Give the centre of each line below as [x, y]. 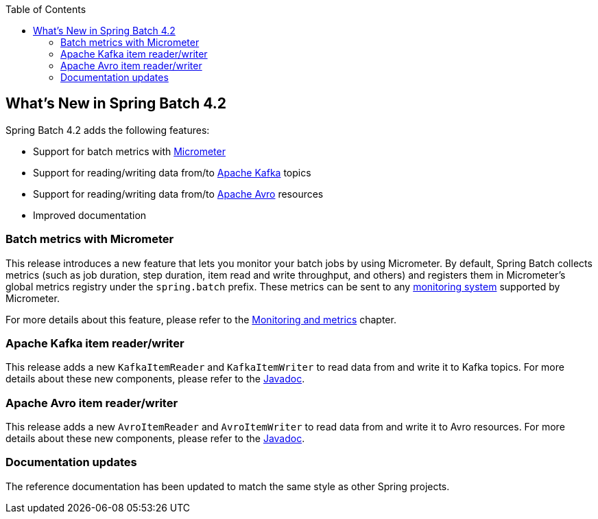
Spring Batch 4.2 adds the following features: [108, 130]
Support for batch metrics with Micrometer [129, 151]
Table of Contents [46, 9]
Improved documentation [90, 215]
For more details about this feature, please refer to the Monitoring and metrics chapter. [201, 319]
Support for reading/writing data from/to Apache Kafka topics [172, 172]
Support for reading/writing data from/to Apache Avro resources [178, 194]
